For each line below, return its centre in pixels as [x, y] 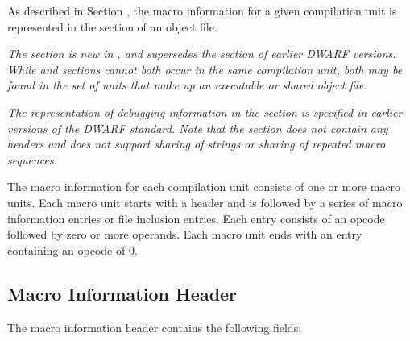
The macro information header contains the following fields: [155, 327]
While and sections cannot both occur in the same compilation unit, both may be [205, 69]
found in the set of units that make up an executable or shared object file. [187, 85]
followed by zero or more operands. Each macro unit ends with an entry [185, 234]
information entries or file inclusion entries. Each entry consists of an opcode [196, 218]
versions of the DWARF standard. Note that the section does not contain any [198, 128]
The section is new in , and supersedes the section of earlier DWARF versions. [202, 54]
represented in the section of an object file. [112, 26]
